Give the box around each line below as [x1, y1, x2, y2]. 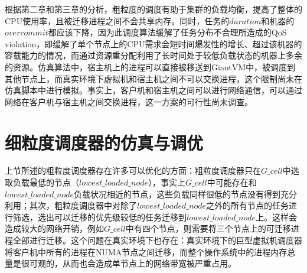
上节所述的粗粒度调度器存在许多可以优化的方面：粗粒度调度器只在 [5, 164, 261, 177]
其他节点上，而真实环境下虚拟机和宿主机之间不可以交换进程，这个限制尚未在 [5, 72, 302, 84]
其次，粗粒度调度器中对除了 [29, 199, 137, 212]
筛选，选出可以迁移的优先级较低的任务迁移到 [12, 210, 187, 223]
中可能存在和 [207, 176, 257, 188]
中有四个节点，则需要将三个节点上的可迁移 [125, 222, 291, 235]
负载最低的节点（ [12, 176, 79, 188]
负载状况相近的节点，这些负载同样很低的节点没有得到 [74, 187, 281, 200]
